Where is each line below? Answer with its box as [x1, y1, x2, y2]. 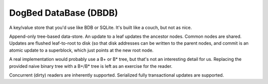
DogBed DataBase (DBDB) [9, 7, 119, 18]
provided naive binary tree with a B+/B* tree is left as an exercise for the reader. [9, 63, 173, 69]
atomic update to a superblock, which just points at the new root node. [9, 47, 154, 53]
